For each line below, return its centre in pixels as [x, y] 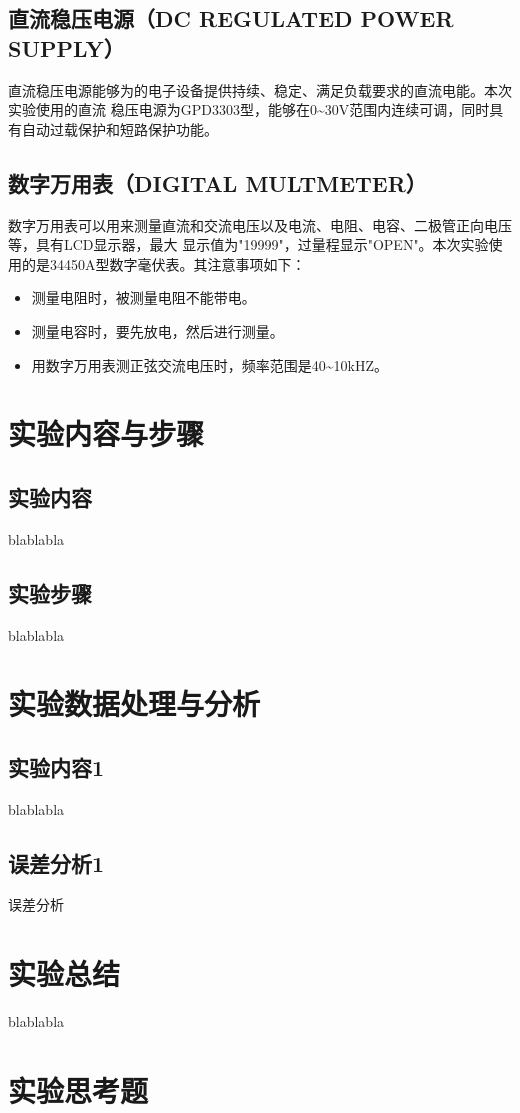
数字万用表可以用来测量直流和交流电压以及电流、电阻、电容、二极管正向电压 [260, 224]
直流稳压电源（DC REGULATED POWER [231, 18]
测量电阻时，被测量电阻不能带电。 [143, 297]
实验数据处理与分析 [134, 703]
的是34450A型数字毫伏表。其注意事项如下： [163, 263]
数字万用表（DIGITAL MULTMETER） [217, 182]
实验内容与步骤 [106, 433]
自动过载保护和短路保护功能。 [119, 128]
